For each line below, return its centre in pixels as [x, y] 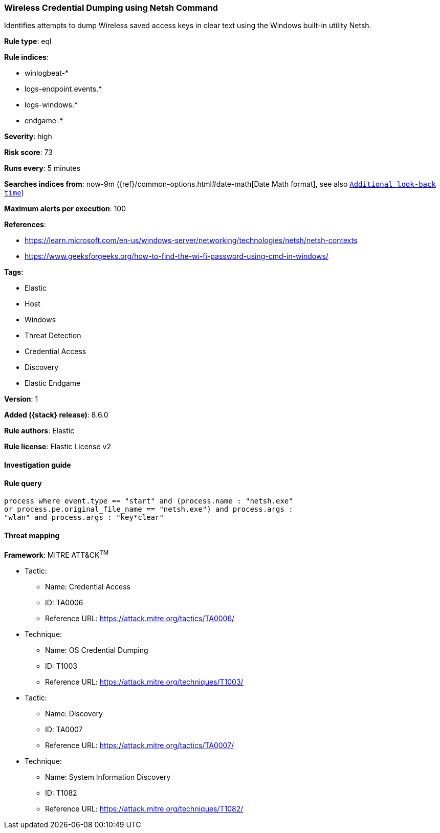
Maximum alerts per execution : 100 [65, 209]
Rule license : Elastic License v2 [58, 447]
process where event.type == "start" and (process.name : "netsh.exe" [149, 501]
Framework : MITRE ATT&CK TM [57, 554]
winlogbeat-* [47, 73]
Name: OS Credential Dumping [97, 650]
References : [25, 225]
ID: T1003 [61, 666]
